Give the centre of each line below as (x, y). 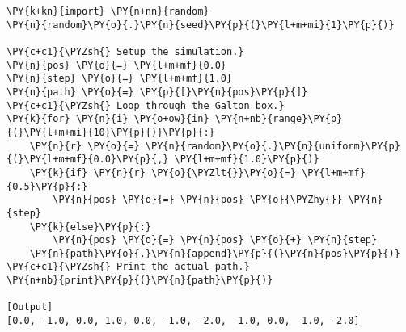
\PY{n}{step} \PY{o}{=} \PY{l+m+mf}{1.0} (120, 79)
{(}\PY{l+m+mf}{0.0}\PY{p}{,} (88, 160)
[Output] (30, 307)
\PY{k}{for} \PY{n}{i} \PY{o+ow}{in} (108, 119)
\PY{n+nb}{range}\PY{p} (279, 119)
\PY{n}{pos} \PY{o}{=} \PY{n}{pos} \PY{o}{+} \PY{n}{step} (215, 240)
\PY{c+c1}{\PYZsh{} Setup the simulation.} (125, 51)
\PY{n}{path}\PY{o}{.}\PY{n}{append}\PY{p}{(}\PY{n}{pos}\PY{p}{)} (215, 253)
